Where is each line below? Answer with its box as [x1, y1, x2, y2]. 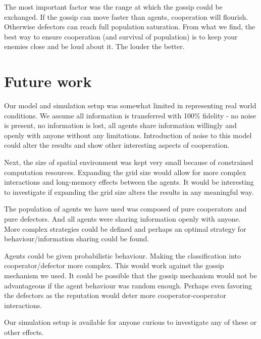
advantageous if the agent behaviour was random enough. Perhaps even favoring [4, 280, 252, 290]
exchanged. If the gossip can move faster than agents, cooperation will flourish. [4, 11, 248, 22]
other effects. [4, 326, 44, 337]
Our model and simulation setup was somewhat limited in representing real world [4, 100, 256, 111]
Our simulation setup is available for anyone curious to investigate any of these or [4, 317, 257, 327]
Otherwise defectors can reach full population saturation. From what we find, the [4, 21, 255, 32]
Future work [4, 71, 92, 92]
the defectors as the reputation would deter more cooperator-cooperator [4, 290, 226, 301]
